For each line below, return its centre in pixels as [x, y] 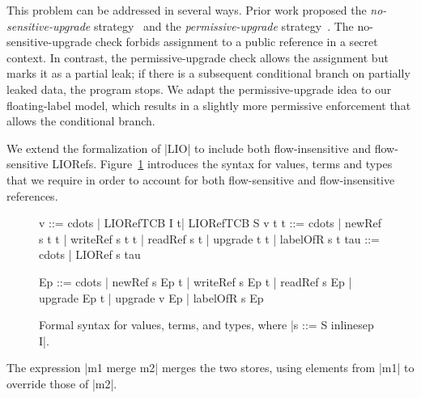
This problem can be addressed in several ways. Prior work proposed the [187, 10]
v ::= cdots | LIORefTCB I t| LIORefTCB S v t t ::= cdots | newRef [210, 223]
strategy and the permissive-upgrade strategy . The [223, 25]
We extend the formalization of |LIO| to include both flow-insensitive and [189, 148]
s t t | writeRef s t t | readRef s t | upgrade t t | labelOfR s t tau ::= [209, 238]
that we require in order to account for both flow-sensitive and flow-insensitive [201, 179]
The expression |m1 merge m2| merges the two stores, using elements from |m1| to [210, 368]
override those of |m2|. [62, 383]
